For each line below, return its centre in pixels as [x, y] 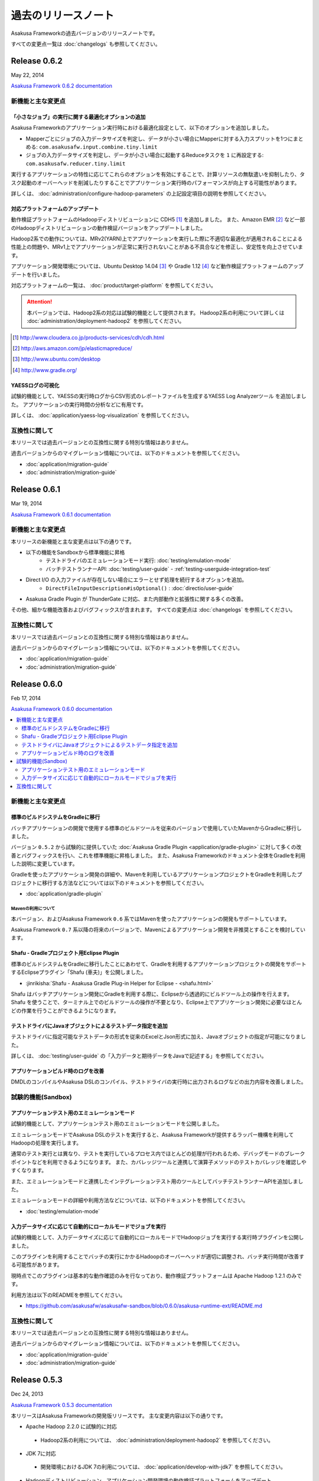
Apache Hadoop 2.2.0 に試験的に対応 [71, 1426]
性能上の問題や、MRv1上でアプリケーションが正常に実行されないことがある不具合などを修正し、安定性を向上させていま [157, 247]
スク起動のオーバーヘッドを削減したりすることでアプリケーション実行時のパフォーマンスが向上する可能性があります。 [155, 182]
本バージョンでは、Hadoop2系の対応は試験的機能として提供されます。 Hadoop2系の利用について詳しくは [156, 312]
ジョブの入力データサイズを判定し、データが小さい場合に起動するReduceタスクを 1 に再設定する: [145, 155]
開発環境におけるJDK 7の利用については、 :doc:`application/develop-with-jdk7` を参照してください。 [163, 1467]
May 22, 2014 [27, 75]
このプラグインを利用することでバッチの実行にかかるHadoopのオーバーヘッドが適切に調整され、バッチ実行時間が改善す [157, 1256]
